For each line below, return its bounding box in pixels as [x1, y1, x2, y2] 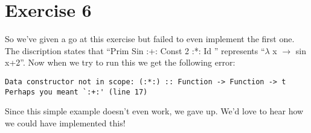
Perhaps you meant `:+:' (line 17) [5, 87, 148, 96]
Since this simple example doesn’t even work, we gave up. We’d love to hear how [5, 105, 304, 117]
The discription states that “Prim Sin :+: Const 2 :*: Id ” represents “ [5, 44, 265, 57]
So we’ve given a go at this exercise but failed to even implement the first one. [5, 32, 295, 45]
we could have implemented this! [5, 116, 126, 129]
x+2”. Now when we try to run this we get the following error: [5, 56, 236, 69]
